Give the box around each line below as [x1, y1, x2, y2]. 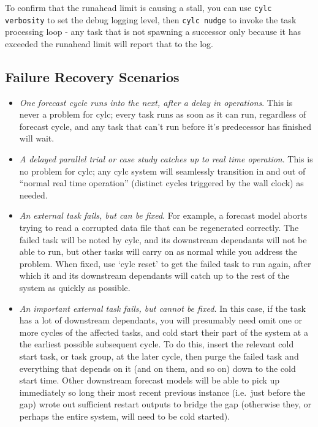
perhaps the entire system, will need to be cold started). [19, 409, 230, 422]
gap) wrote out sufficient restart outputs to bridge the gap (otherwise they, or [19, 398, 311, 410]
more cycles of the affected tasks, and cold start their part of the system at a [19, 325, 308, 338]
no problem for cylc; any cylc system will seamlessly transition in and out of [19, 164, 306, 177]
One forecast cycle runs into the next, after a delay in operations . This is [19, 96, 293, 108]
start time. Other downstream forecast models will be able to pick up [19, 374, 280, 387]
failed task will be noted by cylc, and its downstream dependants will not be [19, 233, 307, 246]
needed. [19, 188, 48, 201]
